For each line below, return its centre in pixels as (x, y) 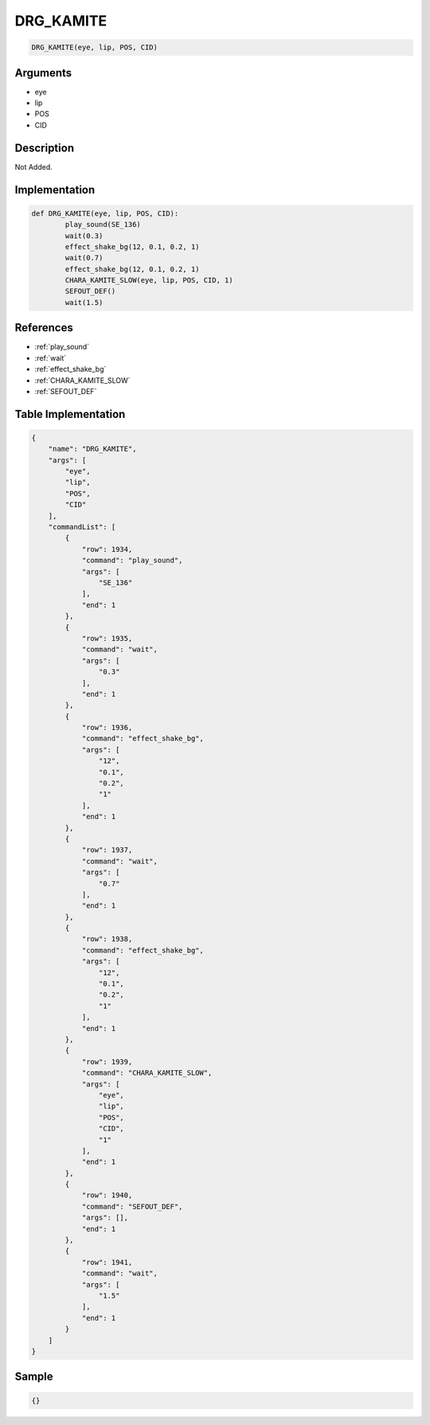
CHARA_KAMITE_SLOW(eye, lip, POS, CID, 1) (149, 280)
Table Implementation (70, 414)
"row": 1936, (107, 728)
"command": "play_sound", (132, 560)
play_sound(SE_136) (103, 224)
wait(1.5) (84, 302)
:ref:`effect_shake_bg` (70, 369)
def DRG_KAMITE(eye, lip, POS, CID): (105, 213)
